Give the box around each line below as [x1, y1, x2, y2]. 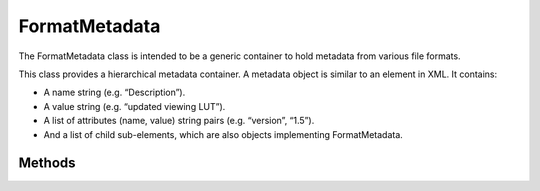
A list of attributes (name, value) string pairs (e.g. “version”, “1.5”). [43, 115, 315, 127]
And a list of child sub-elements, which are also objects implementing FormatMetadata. [43, 128, 404, 140]
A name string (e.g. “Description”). [43, 86, 186, 99]
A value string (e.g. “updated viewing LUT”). [43, 100, 226, 112]
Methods [18, 155, 76, 172]
